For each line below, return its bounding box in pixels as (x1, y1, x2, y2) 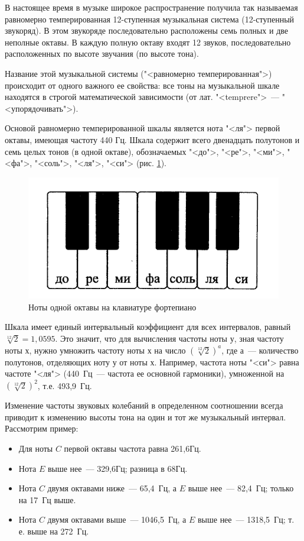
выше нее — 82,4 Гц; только (188, 482, 294, 494)
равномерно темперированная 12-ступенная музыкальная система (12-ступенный (5, 12, 295, 25)
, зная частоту (234, 332, 284, 344)
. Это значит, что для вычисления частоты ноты (55, 332, 227, 344)
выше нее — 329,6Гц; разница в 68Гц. (47, 462, 188, 474)
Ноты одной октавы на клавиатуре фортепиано (28, 300, 197, 313)
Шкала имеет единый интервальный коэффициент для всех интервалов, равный (5, 320, 291, 333)
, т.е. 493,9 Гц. (37, 379, 92, 391)
